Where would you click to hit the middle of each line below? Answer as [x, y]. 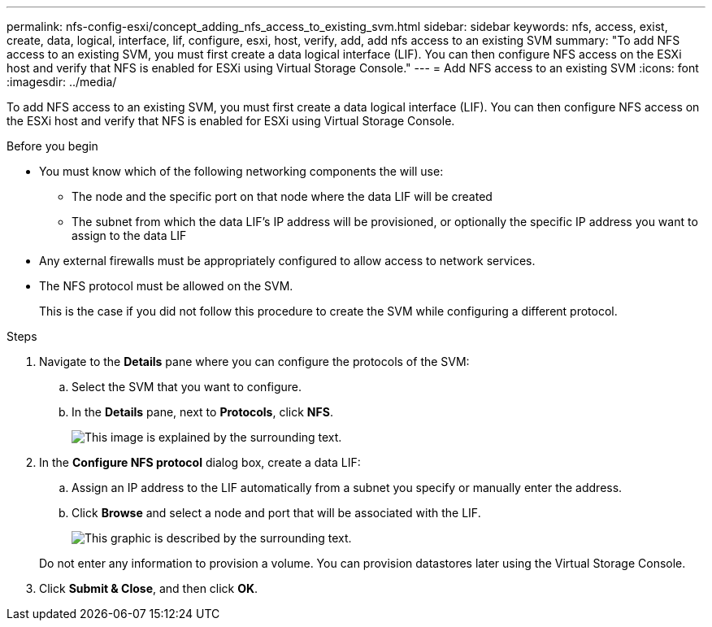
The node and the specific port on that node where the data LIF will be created [282, 196]
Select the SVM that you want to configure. [187, 387]
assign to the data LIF [129, 235]
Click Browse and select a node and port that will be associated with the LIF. [276, 513]
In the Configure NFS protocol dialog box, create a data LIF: [200, 462]
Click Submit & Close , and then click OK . [149, 588]
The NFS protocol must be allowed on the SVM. [166, 286]
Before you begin [52, 146]
